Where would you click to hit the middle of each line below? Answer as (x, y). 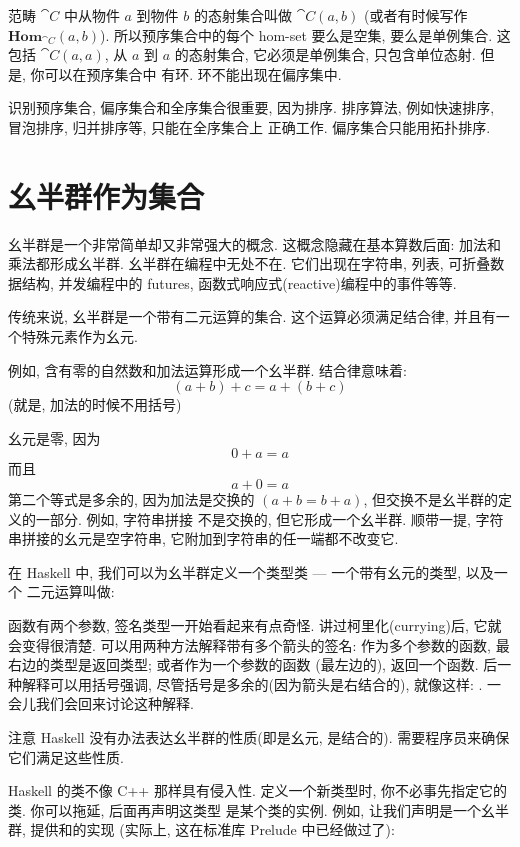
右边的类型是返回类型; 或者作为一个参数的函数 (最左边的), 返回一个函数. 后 (253, 664)
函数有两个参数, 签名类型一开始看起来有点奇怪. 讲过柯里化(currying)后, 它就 (255, 625)
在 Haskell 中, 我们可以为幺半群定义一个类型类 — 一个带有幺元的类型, (235, 571)
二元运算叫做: (70, 591)
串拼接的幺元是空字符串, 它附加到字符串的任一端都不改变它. (203, 538)
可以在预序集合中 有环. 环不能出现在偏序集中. (193, 73)
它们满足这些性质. (66, 756)
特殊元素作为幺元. (79, 336)
